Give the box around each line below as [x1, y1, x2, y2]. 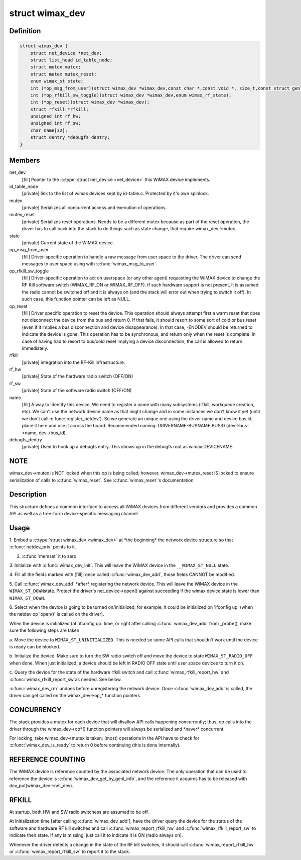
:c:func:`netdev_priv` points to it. [9, 544, 76, 550]
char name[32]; [30, 127, 68, 133]
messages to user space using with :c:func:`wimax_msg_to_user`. [22, 261, 158, 267]
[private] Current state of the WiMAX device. [22, 240, 114, 246]
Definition [9, 27, 41, 35]
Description [9, 490, 47, 499]
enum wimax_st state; [30, 78, 84, 84]
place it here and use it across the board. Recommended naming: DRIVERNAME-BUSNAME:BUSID [22, 423, 225, 429]
